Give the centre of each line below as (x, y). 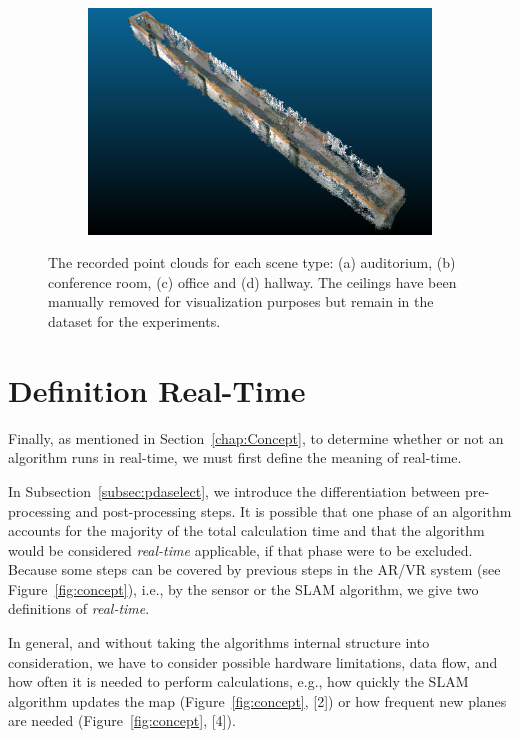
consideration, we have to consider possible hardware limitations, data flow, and (253, 661)
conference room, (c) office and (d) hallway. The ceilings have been (252, 281)
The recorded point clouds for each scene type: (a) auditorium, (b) (252, 262)
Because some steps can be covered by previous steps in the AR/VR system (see (254, 569)
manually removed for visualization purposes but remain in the (241, 301)
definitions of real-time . (79, 608)
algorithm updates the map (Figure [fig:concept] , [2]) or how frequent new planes (257, 700)
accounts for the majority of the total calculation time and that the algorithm (246, 530)
